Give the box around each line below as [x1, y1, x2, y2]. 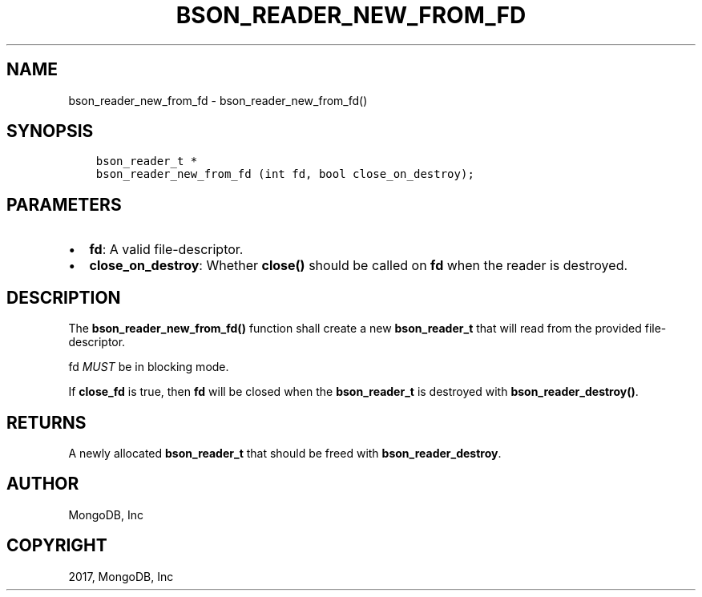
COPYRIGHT [6, 535, 107, 556]
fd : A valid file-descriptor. [89, 241, 244, 258]
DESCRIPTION [6, 287, 121, 308]
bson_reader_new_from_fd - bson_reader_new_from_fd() [68, 93, 368, 107]
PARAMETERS [6, 194, 122, 215]
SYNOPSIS [6, 121, 94, 142]
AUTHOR [6, 474, 79, 494]
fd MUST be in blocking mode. [68, 360, 229, 374]
